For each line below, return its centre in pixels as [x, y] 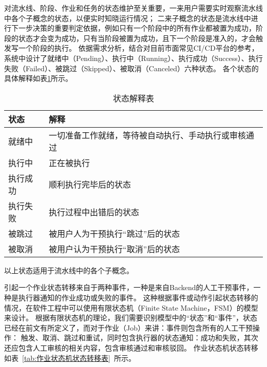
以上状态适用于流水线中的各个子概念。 [69, 270]
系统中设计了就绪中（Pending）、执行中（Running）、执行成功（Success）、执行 [133, 58]
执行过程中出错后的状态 [94, 212]
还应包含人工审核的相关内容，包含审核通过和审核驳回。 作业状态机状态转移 [131, 347]
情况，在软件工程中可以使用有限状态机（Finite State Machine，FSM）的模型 [131, 307]
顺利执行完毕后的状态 [90, 184]
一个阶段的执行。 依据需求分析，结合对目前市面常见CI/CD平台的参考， [138, 48]
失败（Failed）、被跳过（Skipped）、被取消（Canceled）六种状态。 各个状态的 [131, 68]
